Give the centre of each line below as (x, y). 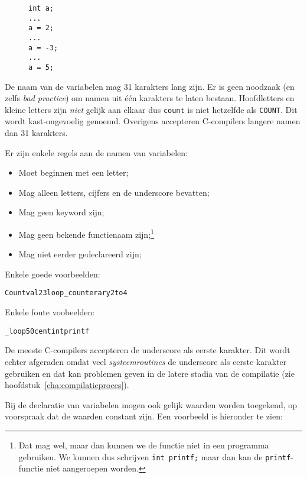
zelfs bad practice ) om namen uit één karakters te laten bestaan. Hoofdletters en (150, 98)
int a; (41, 8)
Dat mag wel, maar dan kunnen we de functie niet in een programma (144, 445)
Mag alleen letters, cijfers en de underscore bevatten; (114, 192)
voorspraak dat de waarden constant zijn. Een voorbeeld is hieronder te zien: (144, 416)
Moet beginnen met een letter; (74, 172)
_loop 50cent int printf (47, 331)
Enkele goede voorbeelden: (53, 274)
